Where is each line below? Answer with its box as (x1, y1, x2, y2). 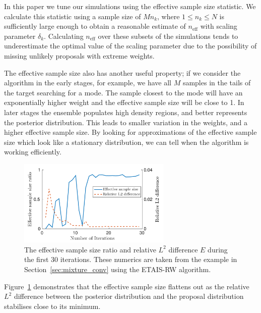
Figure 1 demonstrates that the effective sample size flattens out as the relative (4, 281, 249, 291)
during (208, 244, 228, 254)
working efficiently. (4, 146, 61, 157)
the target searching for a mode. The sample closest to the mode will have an (4, 87, 243, 97)
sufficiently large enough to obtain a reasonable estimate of (4, 21, 186, 31)
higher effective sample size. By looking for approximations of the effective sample (4, 127, 257, 137)
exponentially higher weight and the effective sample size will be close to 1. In (4, 97, 244, 108)
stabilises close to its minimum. (4, 300, 101, 311)
